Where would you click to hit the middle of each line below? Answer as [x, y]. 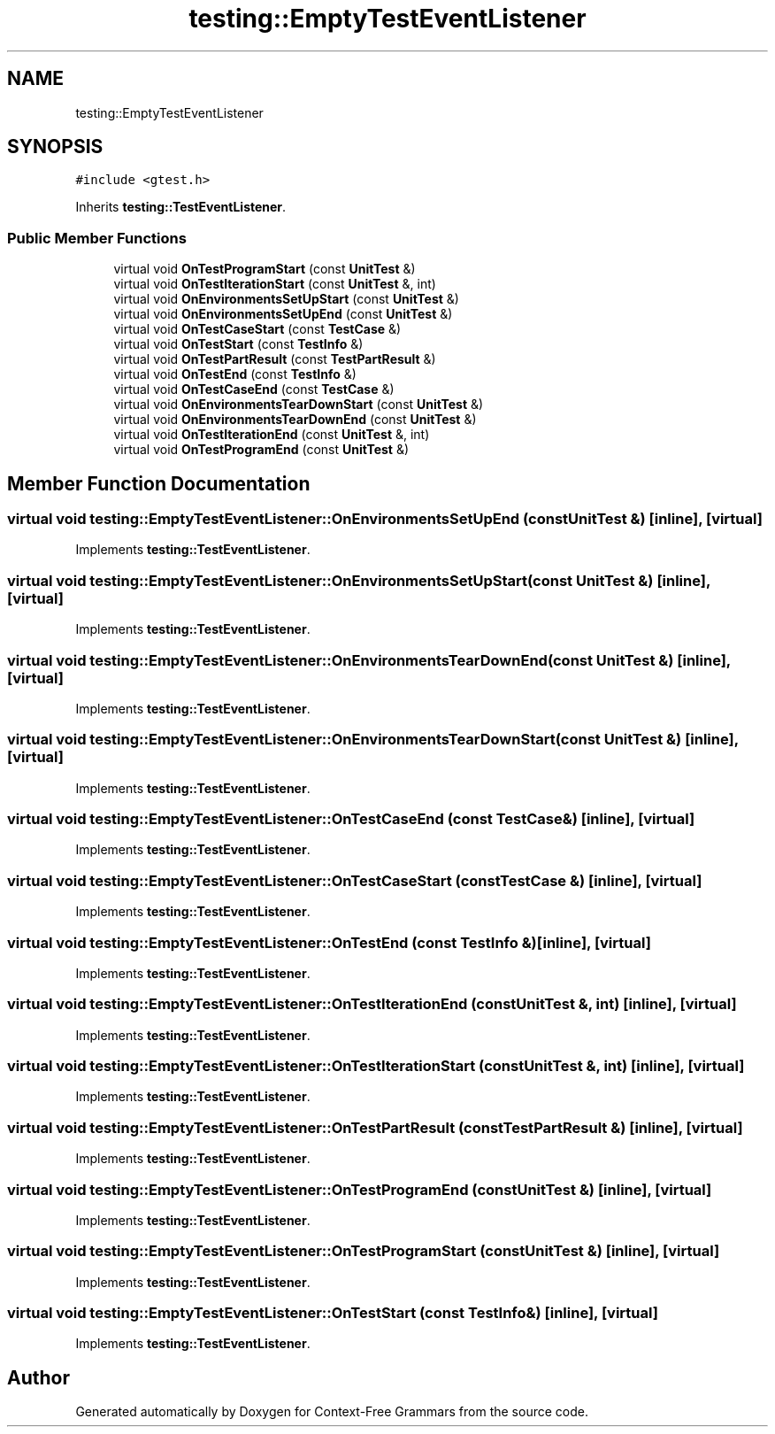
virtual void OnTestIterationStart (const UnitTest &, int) [275, 284]
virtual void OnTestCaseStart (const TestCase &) [257, 329]
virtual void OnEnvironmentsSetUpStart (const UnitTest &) [286, 299]
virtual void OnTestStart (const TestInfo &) [238, 344]
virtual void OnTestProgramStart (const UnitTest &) [265, 269]
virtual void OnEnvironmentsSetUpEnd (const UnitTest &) [283, 314]
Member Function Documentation [159, 483]
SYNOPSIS [55, 147]
